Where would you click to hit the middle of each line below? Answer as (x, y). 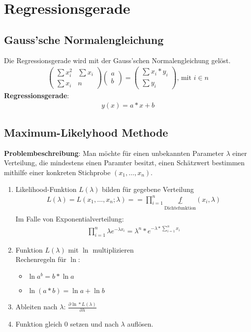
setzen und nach (94, 324)
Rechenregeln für (41, 259)
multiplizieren (113, 249)
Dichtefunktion (180, 208)
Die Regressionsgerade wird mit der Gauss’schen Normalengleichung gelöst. (117, 60)
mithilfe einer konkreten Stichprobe (57, 172)
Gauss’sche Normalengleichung (84, 39)
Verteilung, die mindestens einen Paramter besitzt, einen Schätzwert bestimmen (125, 163)
